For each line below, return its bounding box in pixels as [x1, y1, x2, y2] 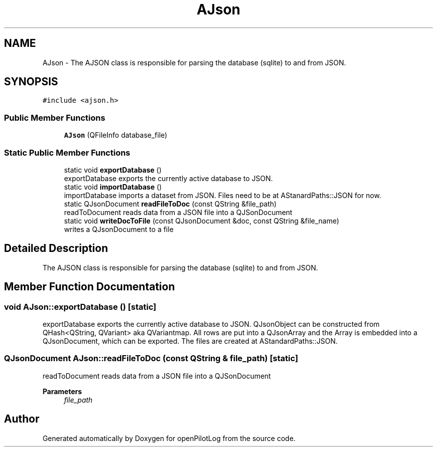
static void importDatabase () [64, 182, 162, 191]
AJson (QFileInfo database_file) [64, 131, 168, 140]
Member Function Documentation [4, 280, 175, 293]
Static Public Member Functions [4, 147, 131, 158]
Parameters [42, 387, 82, 396]
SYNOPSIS [4, 75, 58, 88]
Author [4, 413, 39, 426]
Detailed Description [4, 242, 108, 255]
